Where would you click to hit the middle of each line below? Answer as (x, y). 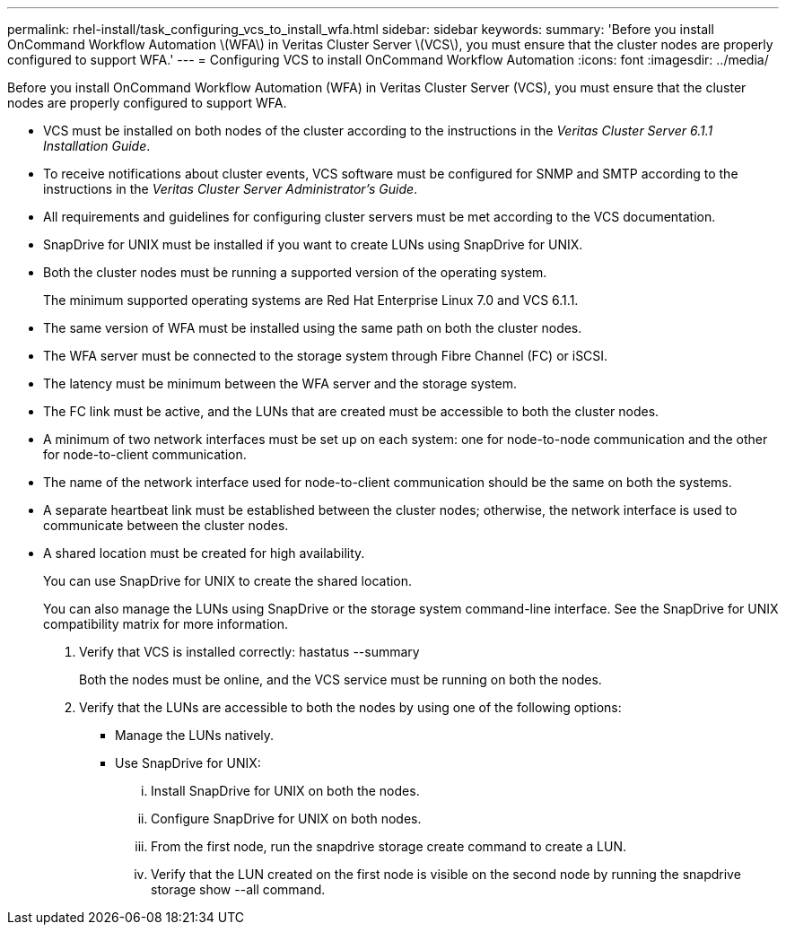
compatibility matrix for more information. (166, 624)
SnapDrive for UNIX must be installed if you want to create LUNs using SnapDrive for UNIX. (313, 244)
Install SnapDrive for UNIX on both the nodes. (285, 791)
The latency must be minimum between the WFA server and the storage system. (280, 383)
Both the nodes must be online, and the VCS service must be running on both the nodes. (341, 679)
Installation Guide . (97, 146)
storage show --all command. (238, 889)
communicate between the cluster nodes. (166, 525)
